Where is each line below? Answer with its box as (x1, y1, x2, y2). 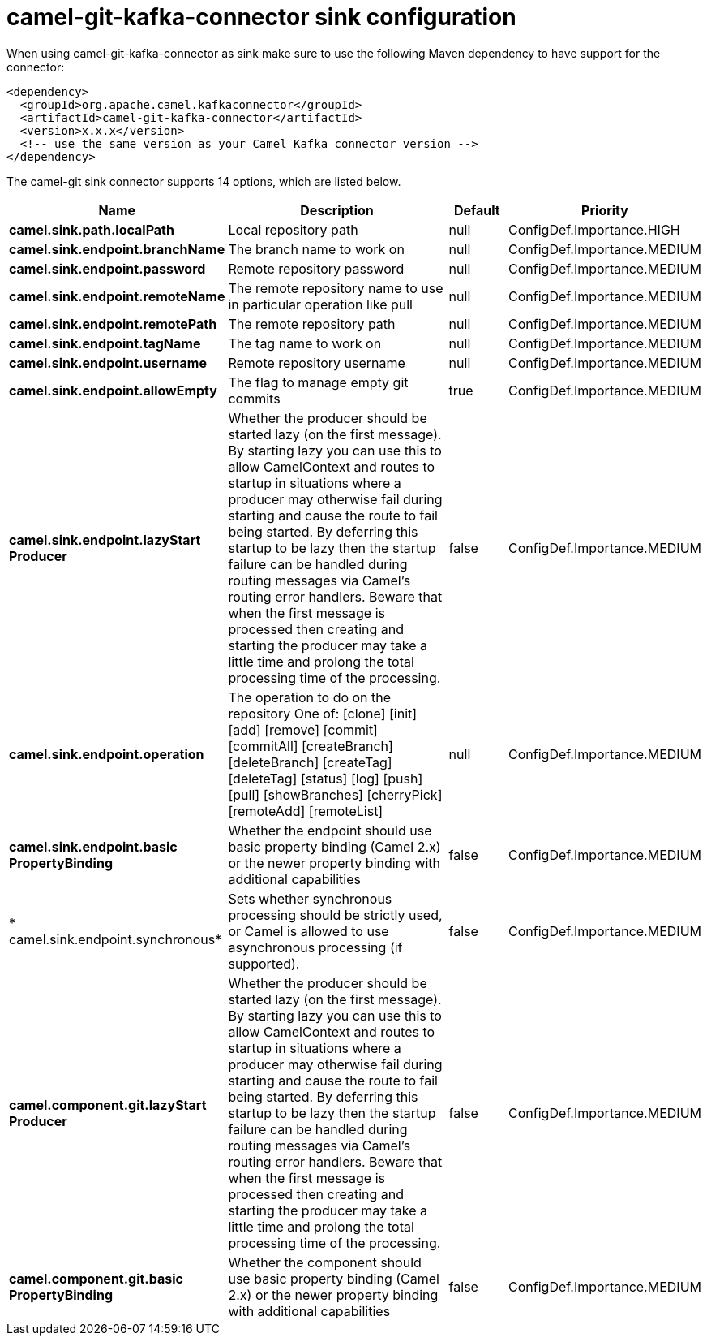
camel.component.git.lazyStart (9, 1096, 207, 1113)
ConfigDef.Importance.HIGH (508, 221, 680, 238)
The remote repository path (228, 315, 396, 332)
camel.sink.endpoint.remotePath (9, 315, 217, 332)
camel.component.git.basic (9, 1270, 183, 1287)
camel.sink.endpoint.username (9, 354, 207, 371)
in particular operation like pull (228, 296, 413, 313)
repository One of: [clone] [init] (228, 705, 418, 722)
